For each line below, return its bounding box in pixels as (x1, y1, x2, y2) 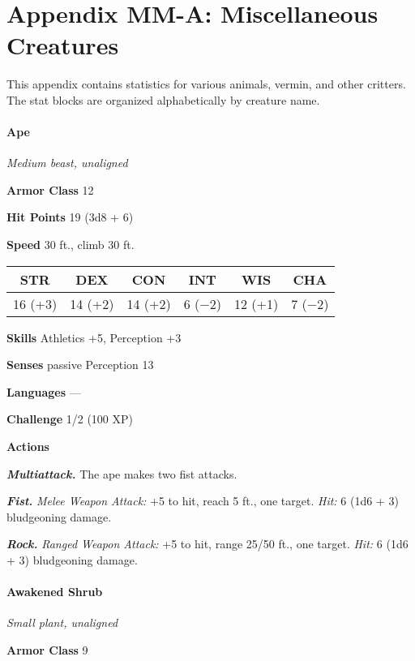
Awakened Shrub (6, 583, 103, 600)
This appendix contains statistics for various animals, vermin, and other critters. (6, 75, 406, 92)
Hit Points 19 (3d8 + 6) (6, 208, 134, 225)
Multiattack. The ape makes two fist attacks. (6, 465, 237, 482)
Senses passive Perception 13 (6, 356, 154, 373)
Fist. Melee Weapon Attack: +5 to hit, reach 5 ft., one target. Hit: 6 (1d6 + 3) (6, 492, 399, 509)
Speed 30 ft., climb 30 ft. (6, 236, 135, 253)
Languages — (6, 383, 81, 400)
